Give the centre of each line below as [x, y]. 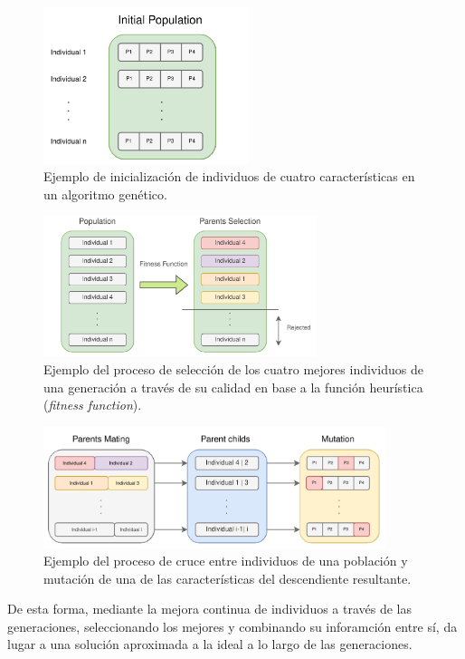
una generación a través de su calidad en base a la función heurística [233, 387]
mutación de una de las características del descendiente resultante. [228, 578]
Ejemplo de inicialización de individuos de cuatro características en [229, 176]
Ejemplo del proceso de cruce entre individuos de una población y [226, 561]
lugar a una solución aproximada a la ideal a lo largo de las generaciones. [210, 644]
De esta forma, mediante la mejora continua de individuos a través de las [210, 609]
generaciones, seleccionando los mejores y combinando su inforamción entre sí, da [232, 626]
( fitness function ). [93, 405]
